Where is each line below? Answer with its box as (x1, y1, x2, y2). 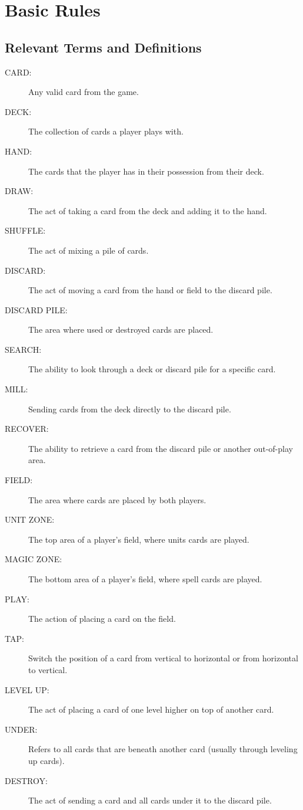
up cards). (28, 754, 65, 766)
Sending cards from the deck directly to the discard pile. (28, 402, 231, 415)
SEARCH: (5, 343, 42, 355)
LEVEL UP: (5, 683, 49, 696)
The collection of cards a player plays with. (28, 125, 184, 137)
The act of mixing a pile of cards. (28, 244, 149, 256)
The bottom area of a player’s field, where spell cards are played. (28, 573, 262, 585)
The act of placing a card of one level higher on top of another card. (28, 703, 274, 716)
